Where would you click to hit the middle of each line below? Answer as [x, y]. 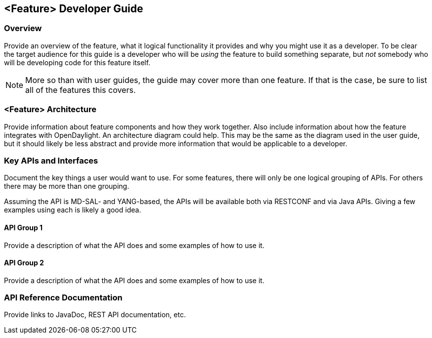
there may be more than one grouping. [67, 186]
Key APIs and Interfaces [51, 160]
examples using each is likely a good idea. [73, 210]
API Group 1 [23, 227]
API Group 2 [24, 263]
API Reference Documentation [63, 298]
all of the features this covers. [81, 90]
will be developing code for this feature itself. [77, 62]
